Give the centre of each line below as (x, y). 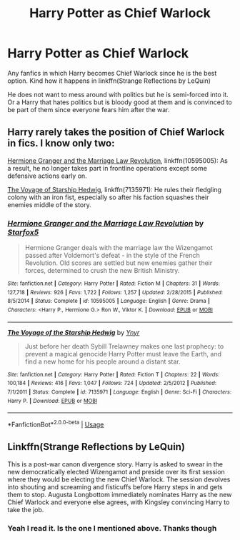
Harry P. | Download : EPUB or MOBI (52, 401)
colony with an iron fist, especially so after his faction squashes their (108, 197)
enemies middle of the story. (49, 204)
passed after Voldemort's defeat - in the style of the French (112, 256)
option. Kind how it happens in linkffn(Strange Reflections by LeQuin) (109, 81)
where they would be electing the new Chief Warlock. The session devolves (119, 479)
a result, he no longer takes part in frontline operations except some (107, 168)
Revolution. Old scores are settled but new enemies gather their (119, 263)
